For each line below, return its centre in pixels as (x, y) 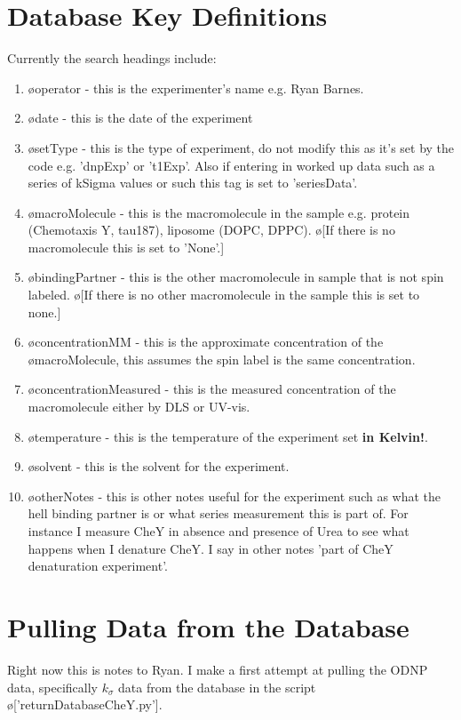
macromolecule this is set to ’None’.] (126, 247)
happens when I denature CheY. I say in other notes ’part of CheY (211, 548)
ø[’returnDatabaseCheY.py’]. (85, 704)
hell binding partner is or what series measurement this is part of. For (218, 513)
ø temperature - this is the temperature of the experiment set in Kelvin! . (228, 436)
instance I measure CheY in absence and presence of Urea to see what (219, 531)
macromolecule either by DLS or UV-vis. (139, 407)
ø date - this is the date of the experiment (140, 118)
